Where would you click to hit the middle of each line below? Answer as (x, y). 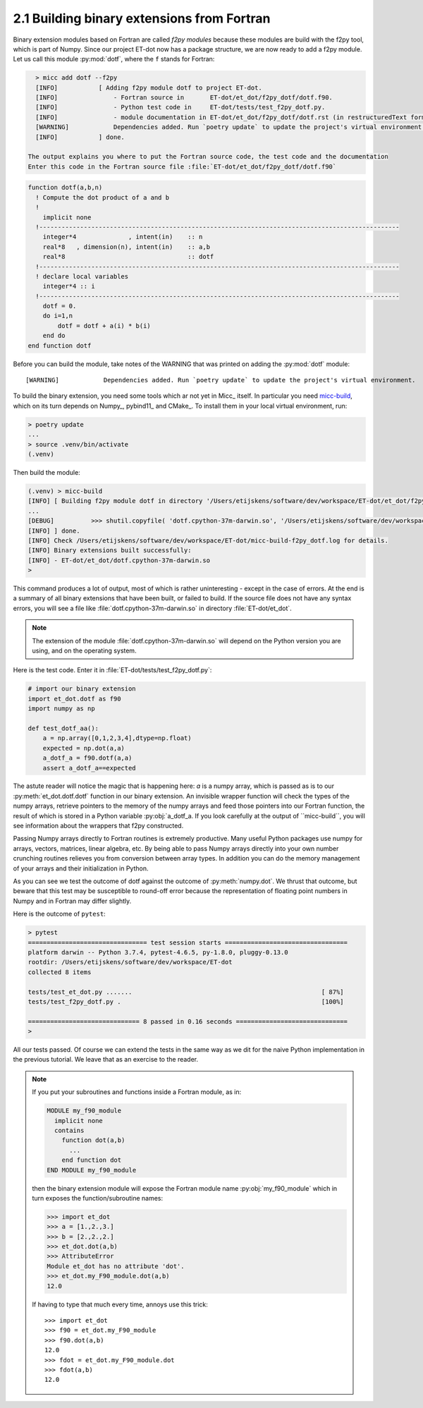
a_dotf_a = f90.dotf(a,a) (87, 758)
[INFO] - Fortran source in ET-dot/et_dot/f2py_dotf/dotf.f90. (184, 98)
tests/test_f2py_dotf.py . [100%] (186, 1001)
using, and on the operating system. (84, 650)
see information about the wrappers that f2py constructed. (98, 826)
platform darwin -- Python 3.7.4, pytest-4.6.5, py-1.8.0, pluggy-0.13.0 (158, 952)
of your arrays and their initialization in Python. (81, 868)
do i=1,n (58, 316)
